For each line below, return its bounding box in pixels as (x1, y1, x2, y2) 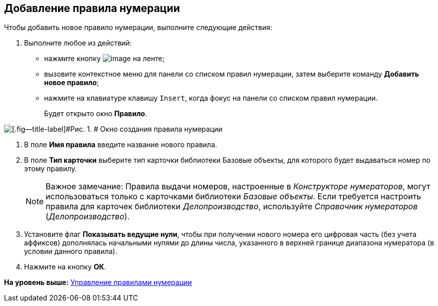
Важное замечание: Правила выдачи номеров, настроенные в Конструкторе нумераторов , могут (46, 181, 430, 192)
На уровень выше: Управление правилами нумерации (4, 278, 192, 287)
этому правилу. (24, 164, 77, 173)
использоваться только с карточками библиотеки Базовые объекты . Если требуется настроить (46, 191, 421, 202)
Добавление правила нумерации (4, 2, 180, 15)
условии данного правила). (24, 247, 118, 256)
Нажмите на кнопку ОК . (24, 262, 106, 271)
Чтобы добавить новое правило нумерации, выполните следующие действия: (4, 23, 273, 32)
